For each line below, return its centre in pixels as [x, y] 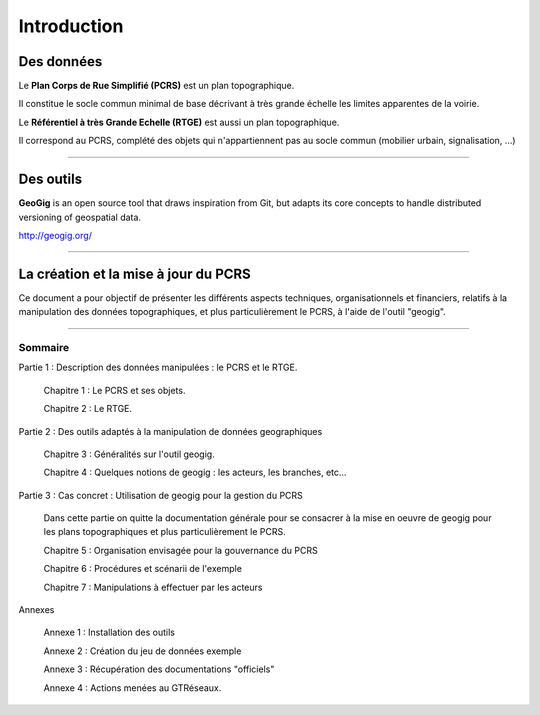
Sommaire [44, 347]
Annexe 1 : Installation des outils [109, 632]
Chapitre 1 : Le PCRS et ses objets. [114, 390]
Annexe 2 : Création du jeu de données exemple [142, 651]
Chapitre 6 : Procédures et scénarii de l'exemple [142, 569]
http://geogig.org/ [55, 235]
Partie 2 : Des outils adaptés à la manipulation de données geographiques [170, 431]
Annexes [36, 610]
